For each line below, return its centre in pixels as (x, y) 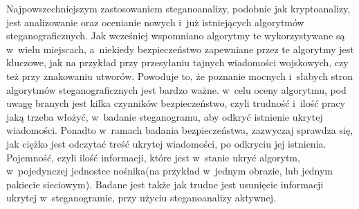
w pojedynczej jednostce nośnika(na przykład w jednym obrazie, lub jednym (170, 171)
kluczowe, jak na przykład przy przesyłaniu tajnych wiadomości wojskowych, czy (177, 62)
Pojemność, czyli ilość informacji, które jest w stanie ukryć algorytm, (153, 157)
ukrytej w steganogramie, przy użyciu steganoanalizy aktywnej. (141, 198)
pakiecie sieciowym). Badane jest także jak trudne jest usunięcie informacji (165, 184)
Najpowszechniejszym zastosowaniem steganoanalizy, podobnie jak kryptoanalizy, (178, 8)
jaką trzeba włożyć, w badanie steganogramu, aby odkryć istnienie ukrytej (165, 116)
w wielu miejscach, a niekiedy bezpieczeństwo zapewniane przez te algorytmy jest (180, 49)
